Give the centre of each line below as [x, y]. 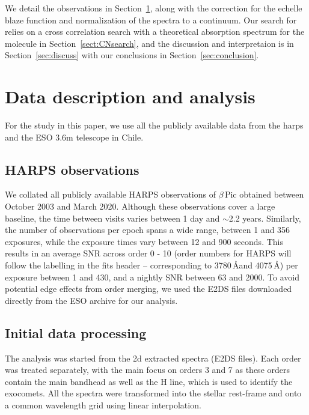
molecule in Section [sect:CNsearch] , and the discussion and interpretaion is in [149, 43]
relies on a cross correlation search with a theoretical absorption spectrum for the [155, 32]
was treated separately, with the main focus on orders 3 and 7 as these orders [148, 370]
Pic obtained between [264, 194]
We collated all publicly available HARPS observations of [110, 194]
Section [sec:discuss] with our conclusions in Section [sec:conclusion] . [132, 55]
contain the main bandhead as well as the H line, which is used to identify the [149, 381]
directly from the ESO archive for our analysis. [91, 300]
